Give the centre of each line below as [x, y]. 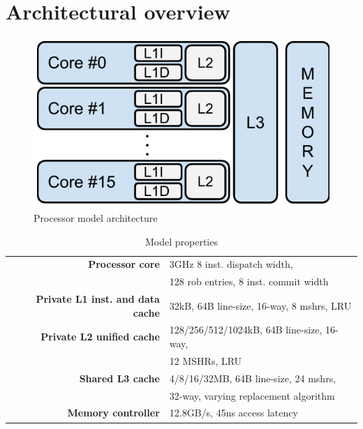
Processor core [124, 264]
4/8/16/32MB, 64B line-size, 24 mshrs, [253, 378]
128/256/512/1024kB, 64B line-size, [246, 330]
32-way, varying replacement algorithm [252, 395]
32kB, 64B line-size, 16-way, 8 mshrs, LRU [260, 305]
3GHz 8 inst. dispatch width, [231, 264]
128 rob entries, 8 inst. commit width [249, 281]
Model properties [181, 241]
